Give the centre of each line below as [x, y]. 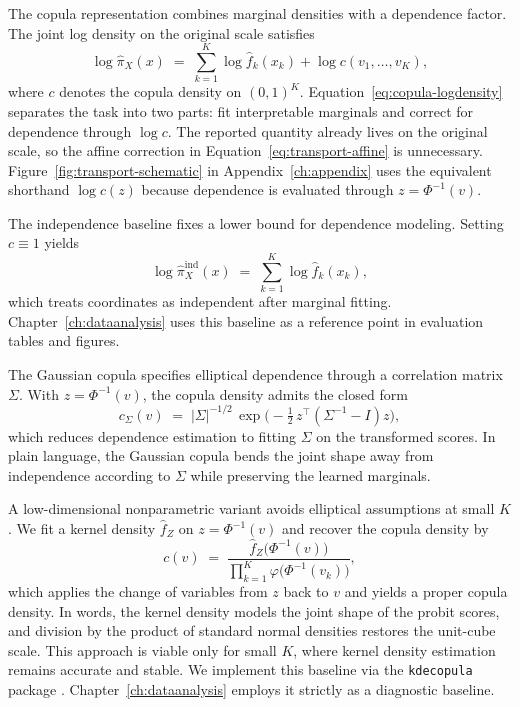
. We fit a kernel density [82, 528]
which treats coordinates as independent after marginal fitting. [200, 301]
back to [306, 591]
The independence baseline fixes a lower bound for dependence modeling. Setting [256, 222]
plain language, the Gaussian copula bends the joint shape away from [221, 455]
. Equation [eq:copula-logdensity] [401, 91]
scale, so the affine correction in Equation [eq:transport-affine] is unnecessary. [245, 150]
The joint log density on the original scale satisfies [161, 32]
